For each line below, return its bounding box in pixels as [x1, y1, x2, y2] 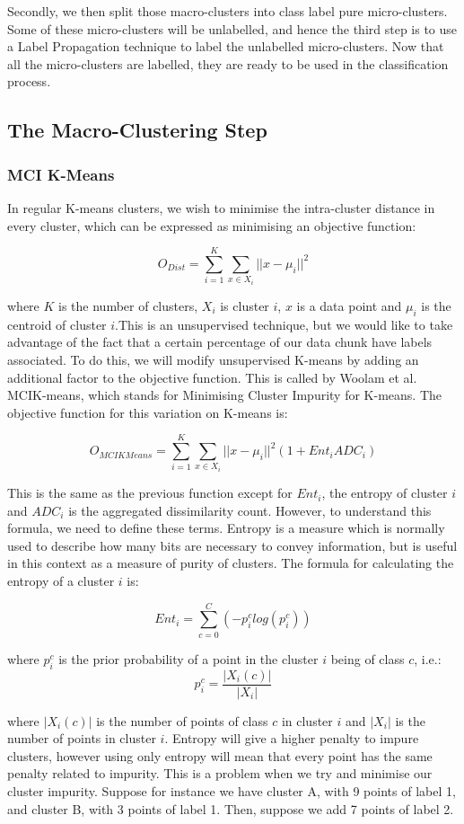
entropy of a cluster [7, 571, 115, 590]
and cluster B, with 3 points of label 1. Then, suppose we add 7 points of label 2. [7, 799, 454, 818]
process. [7, 72, 51, 91]
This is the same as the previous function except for [7, 483, 293, 502]
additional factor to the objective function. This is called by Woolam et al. [7, 368, 417, 386]
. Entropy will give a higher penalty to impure [164, 729, 419, 748]
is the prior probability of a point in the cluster [58, 649, 319, 668]
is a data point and [296, 296, 402, 315]
